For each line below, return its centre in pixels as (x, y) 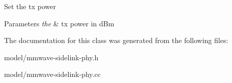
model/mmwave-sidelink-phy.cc (52, 74)
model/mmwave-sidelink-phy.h (51, 57)
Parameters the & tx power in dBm (59, 23)
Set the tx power (30, 6)
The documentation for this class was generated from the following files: (116, 40)
